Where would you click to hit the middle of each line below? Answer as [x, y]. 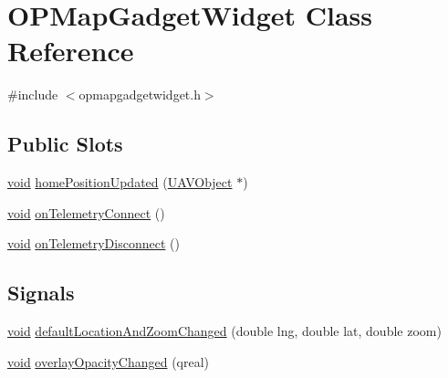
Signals [41, 293]
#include [33, 94]
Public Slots [65, 144]
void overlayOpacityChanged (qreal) [109, 361]
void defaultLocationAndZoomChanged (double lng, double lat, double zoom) [224, 331]
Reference [71, 51]
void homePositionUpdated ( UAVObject [120, 182]
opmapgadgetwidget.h [140, 94]
